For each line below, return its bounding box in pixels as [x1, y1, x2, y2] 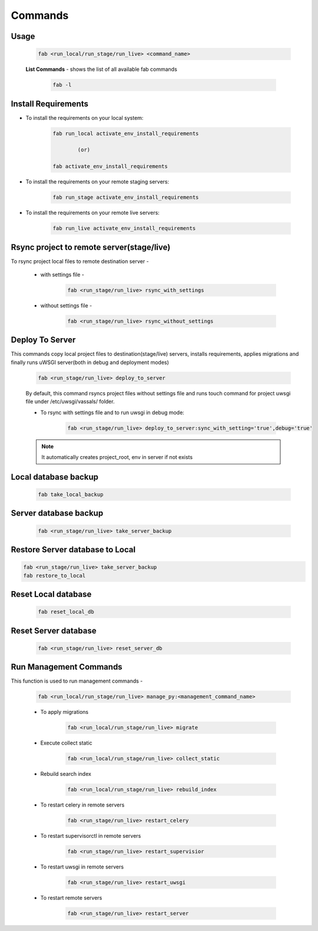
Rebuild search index [40, 771, 91, 778]
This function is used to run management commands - [11, 677, 143, 684]
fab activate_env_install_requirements [52, 163, 168, 170]
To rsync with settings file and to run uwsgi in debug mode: [40, 409, 185, 416]
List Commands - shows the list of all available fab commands [25, 65, 178, 73]
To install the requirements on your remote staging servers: [25, 178, 170, 185]
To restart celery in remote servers [40, 801, 125, 808]
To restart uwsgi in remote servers [40, 863, 124, 870]
